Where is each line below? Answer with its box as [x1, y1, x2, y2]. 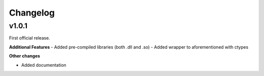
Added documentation [21, 62, 66, 68]
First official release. [9, 35, 50, 41]
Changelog [9, 7, 55, 18]
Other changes [9, 53, 40, 59]
